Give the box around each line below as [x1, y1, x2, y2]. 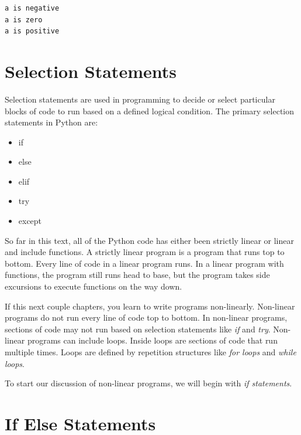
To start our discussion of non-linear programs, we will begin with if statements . [5, 377, 292, 389]
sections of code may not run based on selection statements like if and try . [5, 322, 271, 335]
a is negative [5, 4, 60, 12]
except [18, 215, 42, 227]
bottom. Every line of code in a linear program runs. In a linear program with [5, 257, 284, 269]
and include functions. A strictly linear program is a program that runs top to [5, 246, 285, 258]
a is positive [5, 27, 60, 36]
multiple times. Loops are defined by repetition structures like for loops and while [5, 346, 296, 358]
